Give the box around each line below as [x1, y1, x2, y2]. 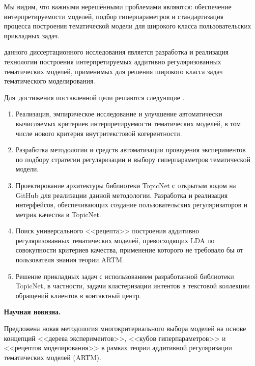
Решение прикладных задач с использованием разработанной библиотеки [15, 271, 234, 281]
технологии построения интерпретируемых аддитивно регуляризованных [4, 56, 222, 66]
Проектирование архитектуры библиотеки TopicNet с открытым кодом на [15, 180, 236, 190]
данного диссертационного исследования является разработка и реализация [4, 47, 229, 57]
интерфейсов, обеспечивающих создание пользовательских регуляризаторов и [15, 199, 248, 210]
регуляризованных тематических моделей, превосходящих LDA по [15, 235, 215, 245]
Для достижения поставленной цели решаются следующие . [4, 92, 185, 102]
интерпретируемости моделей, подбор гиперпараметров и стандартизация [4, 11, 224, 21]
